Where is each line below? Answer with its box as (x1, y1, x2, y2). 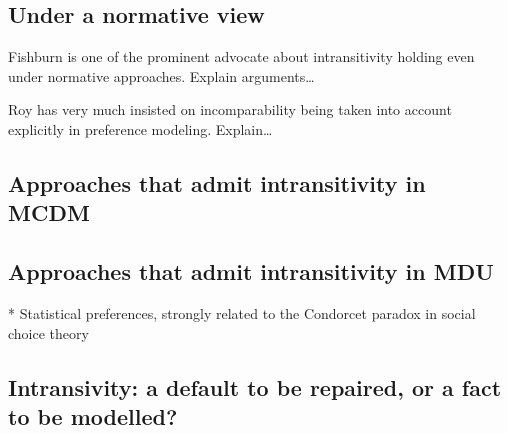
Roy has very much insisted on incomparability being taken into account (8, 99, 452, 120)
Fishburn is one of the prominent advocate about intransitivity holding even (8, 46, 475, 67)
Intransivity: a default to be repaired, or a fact (8, 371, 502, 402)
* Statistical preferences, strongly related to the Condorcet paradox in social (8, 302, 476, 323)
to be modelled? (8, 400, 178, 431)
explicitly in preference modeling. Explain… (8, 118, 273, 139)
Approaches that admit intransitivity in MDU (8, 256, 494, 287)
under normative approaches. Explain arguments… (8, 65, 315, 86)
